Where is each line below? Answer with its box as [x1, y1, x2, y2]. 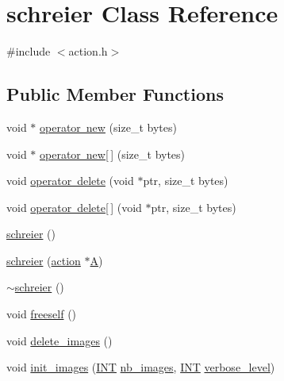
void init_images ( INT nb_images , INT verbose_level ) [6, 359, 275, 375]
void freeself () [6, 306, 77, 322]
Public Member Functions [6, 82, 224, 106]
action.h [68, 43, 108, 60]
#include [6, 43, 51, 60]
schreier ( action [6, 252, 81, 268]
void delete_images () [6, 332, 113, 348]
